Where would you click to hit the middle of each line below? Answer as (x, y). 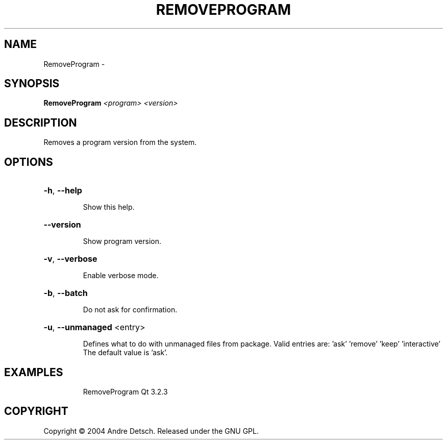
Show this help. (109, 207)
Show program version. (122, 241)
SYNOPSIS (32, 84)
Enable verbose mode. (121, 276)
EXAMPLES (34, 372)
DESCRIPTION (41, 122)
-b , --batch (66, 293)
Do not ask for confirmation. (130, 310)
